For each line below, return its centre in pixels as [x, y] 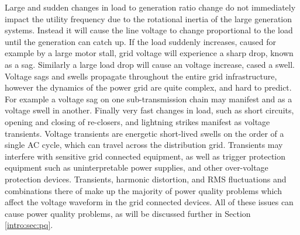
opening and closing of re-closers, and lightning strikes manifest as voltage [137, 121]
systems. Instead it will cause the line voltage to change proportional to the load [149, 30]
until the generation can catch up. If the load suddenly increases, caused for [140, 41]
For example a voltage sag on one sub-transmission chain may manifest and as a [149, 99]
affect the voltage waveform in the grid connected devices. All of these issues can [149, 202]
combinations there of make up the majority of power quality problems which [143, 190]
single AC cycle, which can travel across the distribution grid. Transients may [144, 145]
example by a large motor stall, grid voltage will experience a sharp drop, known [149, 53]
